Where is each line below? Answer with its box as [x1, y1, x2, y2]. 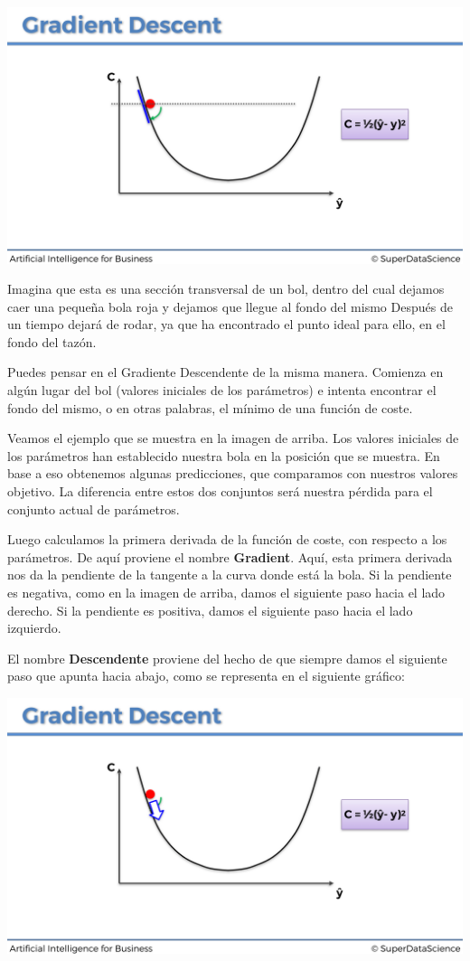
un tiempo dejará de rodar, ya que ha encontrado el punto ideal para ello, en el [7, 315, 446, 334]
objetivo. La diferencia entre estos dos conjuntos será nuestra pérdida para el [7, 482, 433, 501]
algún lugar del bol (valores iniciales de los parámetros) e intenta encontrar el [7, 381, 437, 400]
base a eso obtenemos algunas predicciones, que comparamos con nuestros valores [7, 464, 458, 483]
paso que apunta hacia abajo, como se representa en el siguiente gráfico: [7, 666, 405, 685]
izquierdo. [7, 618, 61, 637]
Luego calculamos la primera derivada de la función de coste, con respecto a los [7, 530, 447, 549]
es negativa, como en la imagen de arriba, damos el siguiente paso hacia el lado [7, 583, 446, 601]
